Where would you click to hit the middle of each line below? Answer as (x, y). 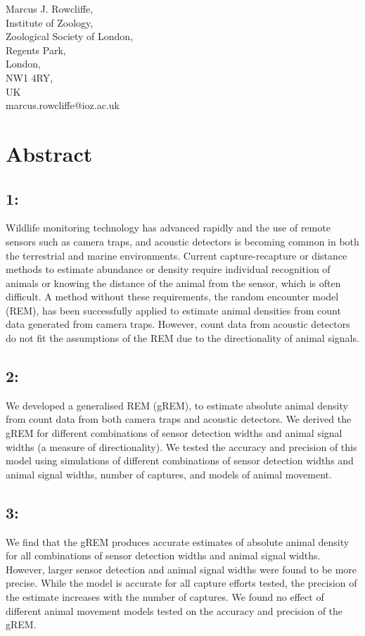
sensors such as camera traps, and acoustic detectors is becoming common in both (182, 241)
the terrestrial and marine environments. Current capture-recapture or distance (177, 255)
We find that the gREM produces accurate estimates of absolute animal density (178, 541)
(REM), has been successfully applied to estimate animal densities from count (173, 310)
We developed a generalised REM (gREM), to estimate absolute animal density (177, 405)
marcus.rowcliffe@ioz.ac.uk (63, 105)
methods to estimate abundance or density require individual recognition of (168, 269)
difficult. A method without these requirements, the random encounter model (172, 297)
